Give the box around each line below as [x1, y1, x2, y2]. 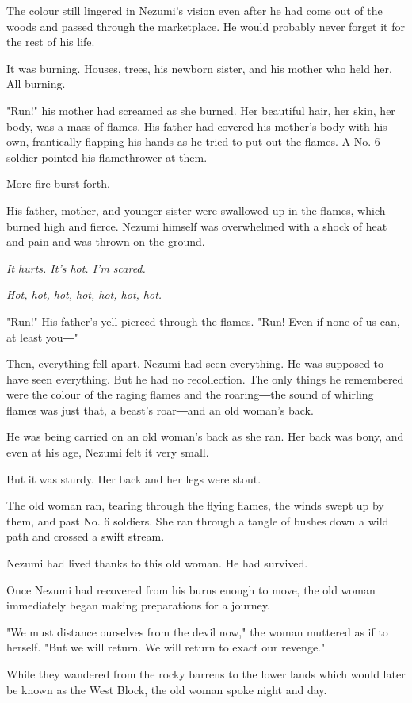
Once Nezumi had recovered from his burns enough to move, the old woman [6, 581, 376, 598]
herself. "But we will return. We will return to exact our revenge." [6, 639, 326, 655]
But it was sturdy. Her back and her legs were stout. [6, 470, 261, 487]
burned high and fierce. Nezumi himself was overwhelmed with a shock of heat [6, 217, 387, 234]
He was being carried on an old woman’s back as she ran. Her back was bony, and [6, 428, 404, 445]
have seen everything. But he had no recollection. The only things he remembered [6, 370, 404, 387]
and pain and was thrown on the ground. [6, 233, 205, 250]
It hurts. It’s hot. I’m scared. [6, 259, 146, 276]
